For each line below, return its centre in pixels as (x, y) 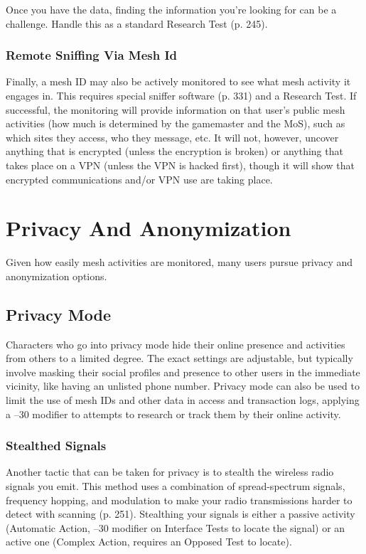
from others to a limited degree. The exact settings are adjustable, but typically (179, 358)
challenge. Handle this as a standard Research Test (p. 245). (137, 23)
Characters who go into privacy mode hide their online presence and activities (176, 344)
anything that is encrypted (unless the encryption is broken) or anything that (174, 151)
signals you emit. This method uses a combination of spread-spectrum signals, (176, 486)
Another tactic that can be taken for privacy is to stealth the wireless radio (170, 472)
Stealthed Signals (56, 446)
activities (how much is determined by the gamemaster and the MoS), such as (176, 123)
